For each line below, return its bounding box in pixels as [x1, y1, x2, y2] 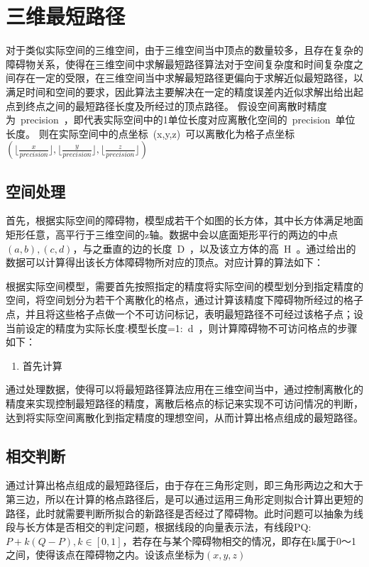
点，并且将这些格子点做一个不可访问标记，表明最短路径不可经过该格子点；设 [6, 307, 363, 321]
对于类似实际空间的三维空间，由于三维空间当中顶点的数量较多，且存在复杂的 [6, 43, 363, 57]
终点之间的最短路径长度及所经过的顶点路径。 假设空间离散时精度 [25, 98, 327, 113]
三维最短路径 [6, 1, 126, 31]
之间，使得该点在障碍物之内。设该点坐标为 [6, 547, 204, 562]
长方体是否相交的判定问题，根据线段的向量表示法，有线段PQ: [25, 519, 312, 534]
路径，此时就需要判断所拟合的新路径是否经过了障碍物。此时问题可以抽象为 [6, 505, 353, 520]
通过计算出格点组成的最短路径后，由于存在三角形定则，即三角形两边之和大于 [6, 478, 363, 492]
